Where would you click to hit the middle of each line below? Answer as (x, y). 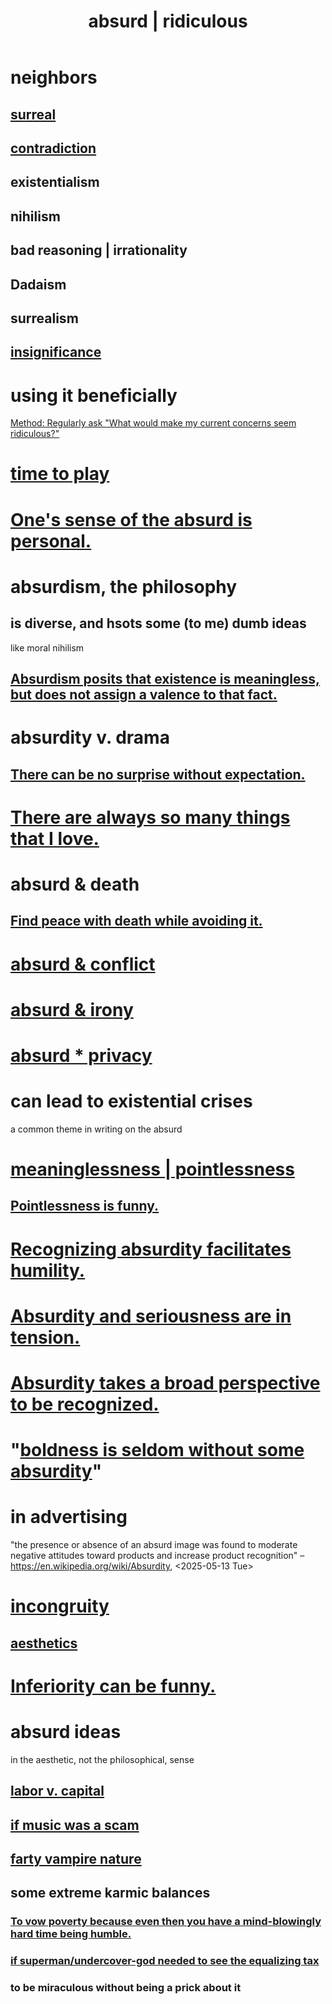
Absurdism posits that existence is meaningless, (165, 679)
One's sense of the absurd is (131, 519)
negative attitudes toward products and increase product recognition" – (157, 1556)
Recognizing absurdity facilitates (151, 1249)
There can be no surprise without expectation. (158, 774)
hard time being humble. (71, 1934)
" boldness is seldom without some (157, 1450)
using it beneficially (94, 395)
